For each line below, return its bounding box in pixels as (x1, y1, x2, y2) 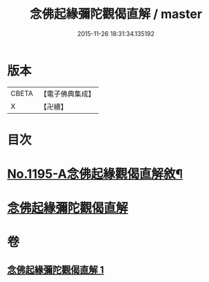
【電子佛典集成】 (39, 89, 95, 99)
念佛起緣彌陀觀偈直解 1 (7, 263, 105, 276)
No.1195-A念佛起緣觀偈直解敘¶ (7, 166, 183, 182)
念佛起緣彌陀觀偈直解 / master (30, 6, 202, 22)
